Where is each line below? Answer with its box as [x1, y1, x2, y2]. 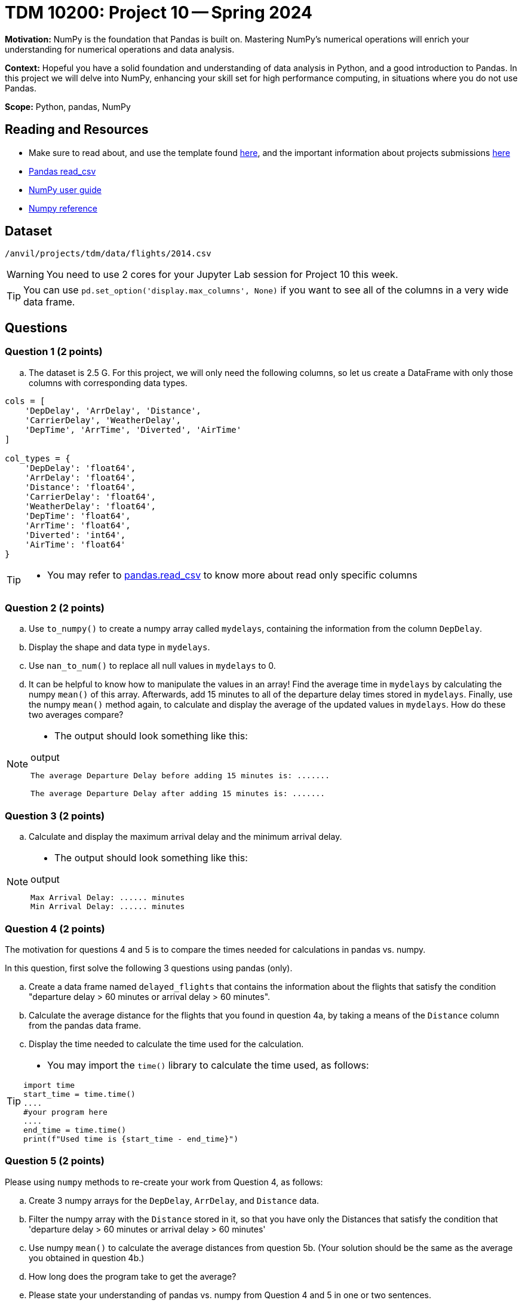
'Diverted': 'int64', [24, 530, 126, 540]
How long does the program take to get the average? [29, 1271, 237, 1281]
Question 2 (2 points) [5, 602, 105, 614]
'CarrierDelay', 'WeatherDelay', [24, 415, 182, 425]
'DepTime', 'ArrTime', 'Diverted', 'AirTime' [24, 424, 242, 435]
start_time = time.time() [23, 1089, 136, 1099]
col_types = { [5, 453, 70, 463]
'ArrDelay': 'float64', [24, 472, 136, 482]
